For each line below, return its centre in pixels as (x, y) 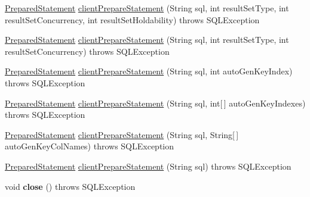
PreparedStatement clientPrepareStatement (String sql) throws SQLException (148, 166)
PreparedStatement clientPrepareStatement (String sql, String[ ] (122, 134)
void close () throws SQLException (70, 186)
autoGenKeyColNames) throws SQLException (90, 146)
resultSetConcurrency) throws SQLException (87, 51)
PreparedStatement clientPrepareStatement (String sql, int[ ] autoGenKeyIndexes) (155, 103)
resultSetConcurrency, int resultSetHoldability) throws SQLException (132, 19)
